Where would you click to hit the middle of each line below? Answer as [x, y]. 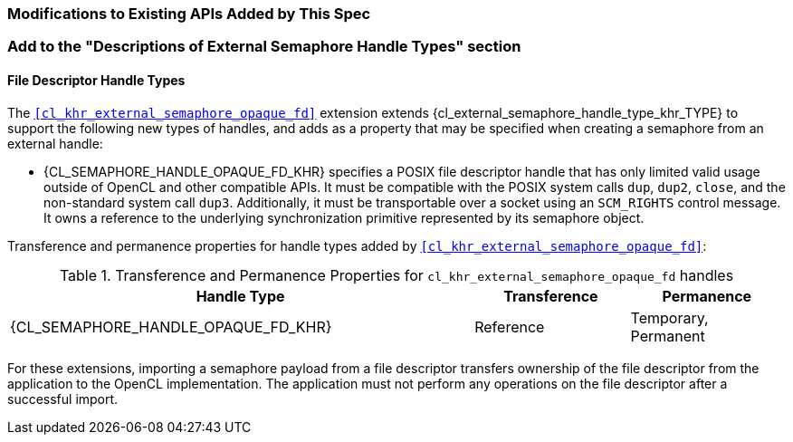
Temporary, [669, 317]
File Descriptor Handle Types [96, 80]
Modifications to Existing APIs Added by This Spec [189, 14]
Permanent [668, 336]
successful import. [63, 399]
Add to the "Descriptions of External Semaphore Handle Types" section [264, 47]
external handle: [55, 143]
